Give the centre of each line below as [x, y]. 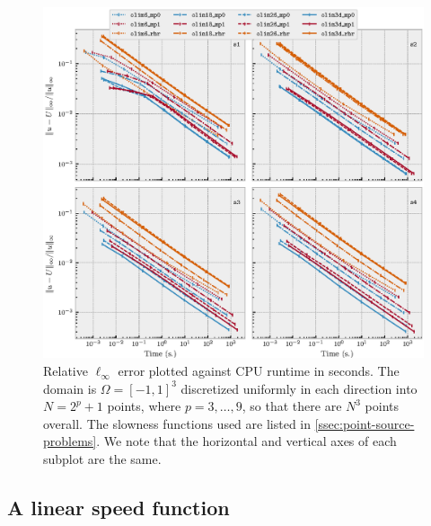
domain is [70, 388]
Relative [66, 371]
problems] [70, 441]
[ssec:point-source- [365, 423]
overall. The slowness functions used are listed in [177, 423]
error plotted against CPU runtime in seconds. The [259, 371]
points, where [144, 406]
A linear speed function [119, 507]
